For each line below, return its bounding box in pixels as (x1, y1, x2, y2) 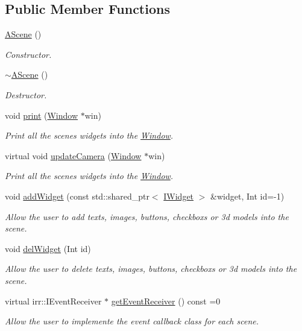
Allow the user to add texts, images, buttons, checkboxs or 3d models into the (5, 210, 289, 222)
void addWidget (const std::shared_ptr (5, 189, 149, 202)
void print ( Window (5, 109, 78, 121)
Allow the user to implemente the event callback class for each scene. (5, 315, 259, 327)
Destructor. (5, 88, 47, 101)
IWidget (163, 189, 194, 202)
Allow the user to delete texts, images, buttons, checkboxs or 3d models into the (5, 262, 297, 275)
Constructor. (5, 48, 52, 60)
